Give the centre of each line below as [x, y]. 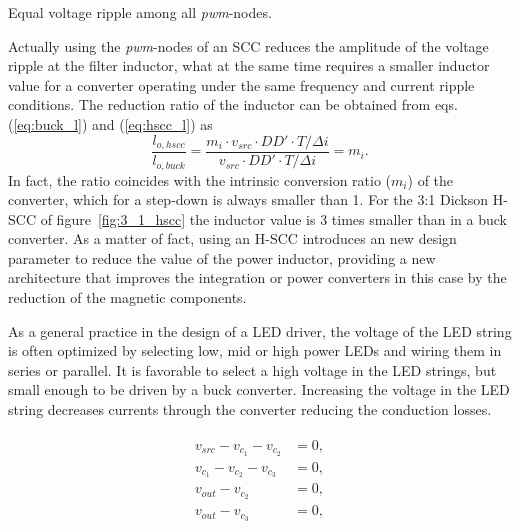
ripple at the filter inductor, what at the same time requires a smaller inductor [249, 65]
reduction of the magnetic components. [127, 297]
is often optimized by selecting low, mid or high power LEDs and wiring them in [255, 350]
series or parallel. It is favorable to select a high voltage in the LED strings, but [252, 369]
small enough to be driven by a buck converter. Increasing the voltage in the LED [259, 389]
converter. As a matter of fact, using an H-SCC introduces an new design [232, 238]
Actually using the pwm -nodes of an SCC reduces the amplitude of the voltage [248, 45]
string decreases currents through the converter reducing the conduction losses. [250, 409]
